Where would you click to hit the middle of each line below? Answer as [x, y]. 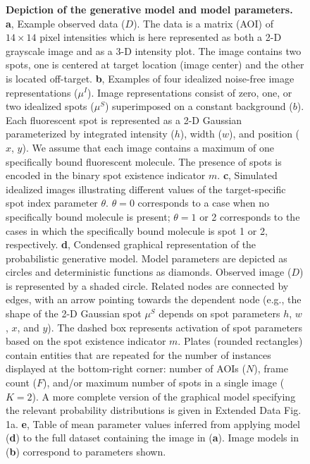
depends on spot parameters [219, 313]
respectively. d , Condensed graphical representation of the [131, 244]
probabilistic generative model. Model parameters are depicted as [147, 258]
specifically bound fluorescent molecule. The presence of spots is [144, 161]
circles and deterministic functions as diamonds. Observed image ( [149, 272]
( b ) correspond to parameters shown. [86, 451]
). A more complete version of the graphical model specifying [164, 396]
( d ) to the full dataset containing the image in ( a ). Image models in [152, 438]
